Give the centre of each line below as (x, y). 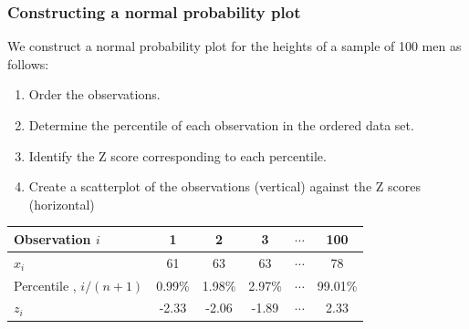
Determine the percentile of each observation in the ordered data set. (221, 125)
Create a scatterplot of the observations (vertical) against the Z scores (224, 186)
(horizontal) (62, 204)
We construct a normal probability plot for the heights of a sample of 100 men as (234, 46)
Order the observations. (94, 94)
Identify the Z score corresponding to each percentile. (177, 155)
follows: (28, 63)
